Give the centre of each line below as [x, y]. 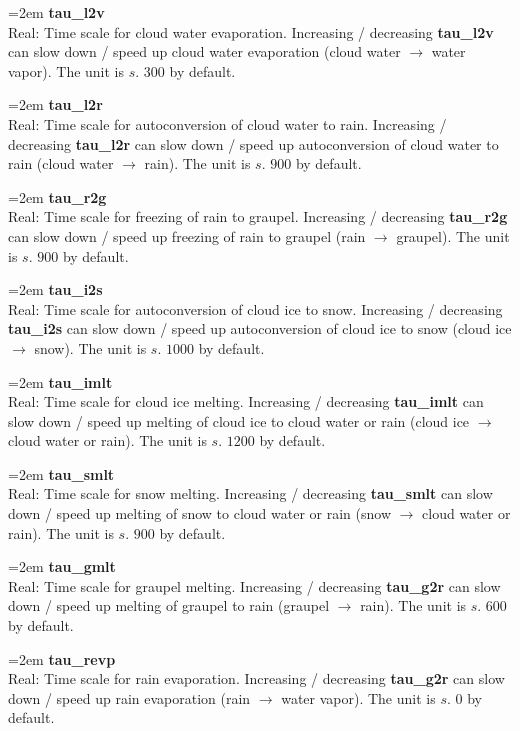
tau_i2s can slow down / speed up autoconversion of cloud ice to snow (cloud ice [260, 328]
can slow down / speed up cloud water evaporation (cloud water [204, 51]
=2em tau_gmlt [62, 566]
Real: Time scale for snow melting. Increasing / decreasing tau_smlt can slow [250, 493]
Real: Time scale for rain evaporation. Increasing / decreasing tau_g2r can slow [256, 678]
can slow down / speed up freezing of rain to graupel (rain [187, 235]
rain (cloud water [61, 163]
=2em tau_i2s [55, 289]
